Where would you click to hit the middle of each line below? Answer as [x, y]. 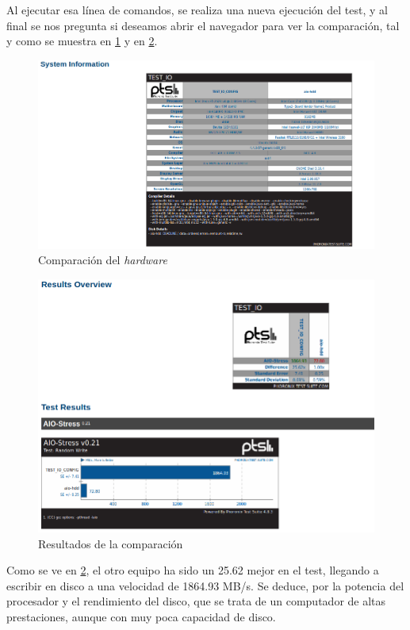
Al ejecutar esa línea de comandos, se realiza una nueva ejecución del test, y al [197, 10]
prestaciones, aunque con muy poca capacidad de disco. [141, 616]
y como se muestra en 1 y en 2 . [82, 41]
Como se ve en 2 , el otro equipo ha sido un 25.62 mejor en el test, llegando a [193, 570]
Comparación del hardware [103, 260]
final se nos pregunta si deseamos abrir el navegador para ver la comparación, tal [203, 25]
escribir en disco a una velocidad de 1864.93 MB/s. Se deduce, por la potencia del [205, 585]
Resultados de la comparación [111, 543]
